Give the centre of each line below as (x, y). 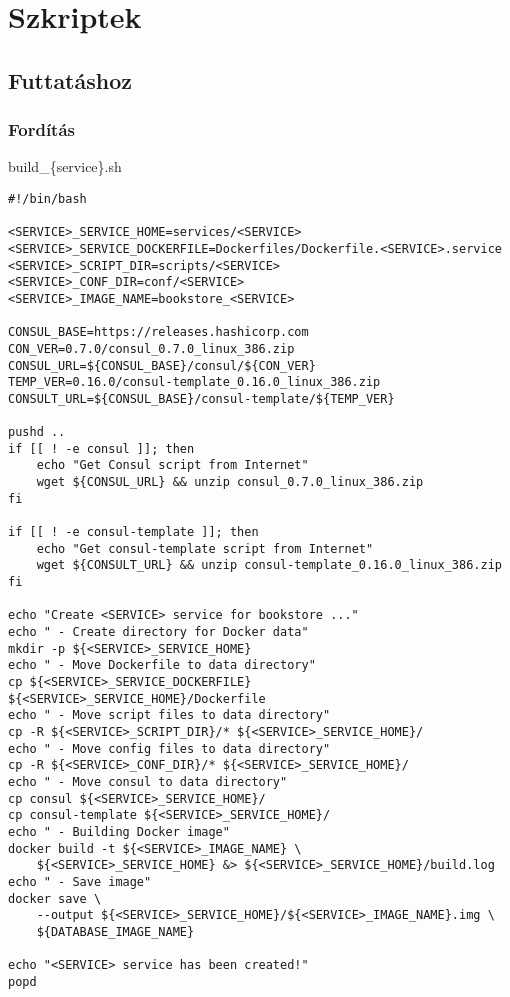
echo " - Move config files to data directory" (169, 748)
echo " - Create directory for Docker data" (158, 632)
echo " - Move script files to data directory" (169, 715)
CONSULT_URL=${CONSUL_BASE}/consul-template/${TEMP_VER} (201, 398)
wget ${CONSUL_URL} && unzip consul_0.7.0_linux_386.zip (230, 482)
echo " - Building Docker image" (119, 831)
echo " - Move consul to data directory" (148, 781)
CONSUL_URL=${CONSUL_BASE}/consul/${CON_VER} (162, 365)
